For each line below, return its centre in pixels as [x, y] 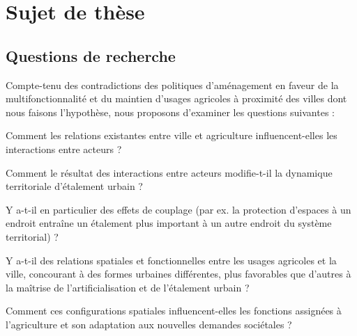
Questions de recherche [91, 55]
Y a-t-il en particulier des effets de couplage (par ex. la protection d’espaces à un [178, 209]
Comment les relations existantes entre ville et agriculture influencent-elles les [172, 135]
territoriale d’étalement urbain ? [74, 186]
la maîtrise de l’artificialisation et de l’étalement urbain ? [128, 287]
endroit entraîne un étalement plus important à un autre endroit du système [169, 223]
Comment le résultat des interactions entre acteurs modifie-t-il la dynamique [169, 172]
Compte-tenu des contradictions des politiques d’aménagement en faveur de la [172, 85]
